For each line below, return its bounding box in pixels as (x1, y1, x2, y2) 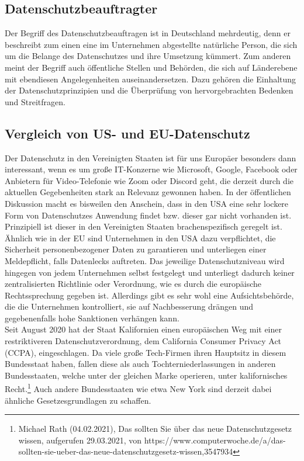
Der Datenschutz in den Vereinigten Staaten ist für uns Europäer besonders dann (5, 151, 296, 164)
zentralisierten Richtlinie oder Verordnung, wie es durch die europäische (5, 278, 261, 290)
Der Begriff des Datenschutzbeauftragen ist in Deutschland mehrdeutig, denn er (5, 27, 291, 39)
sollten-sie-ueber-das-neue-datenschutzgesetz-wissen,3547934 (18, 445, 233, 457)
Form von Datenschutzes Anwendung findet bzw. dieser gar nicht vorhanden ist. (5, 209, 292, 221)
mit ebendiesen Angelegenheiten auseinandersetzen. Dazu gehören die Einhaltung (5, 72, 296, 85)
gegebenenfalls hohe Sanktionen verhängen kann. (5, 311, 179, 324)
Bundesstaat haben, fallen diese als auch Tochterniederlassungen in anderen (5, 358, 276, 370)
